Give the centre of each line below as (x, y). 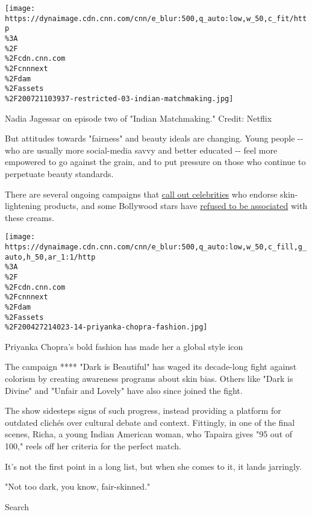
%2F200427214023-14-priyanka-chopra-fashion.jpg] (106, 327)
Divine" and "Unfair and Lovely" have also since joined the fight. (124, 390)
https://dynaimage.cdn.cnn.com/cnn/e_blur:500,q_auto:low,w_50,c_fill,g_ (156, 247)
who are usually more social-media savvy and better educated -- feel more (141, 150)
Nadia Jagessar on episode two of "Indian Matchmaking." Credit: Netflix (139, 118)
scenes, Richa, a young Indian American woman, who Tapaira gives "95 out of (149, 434)
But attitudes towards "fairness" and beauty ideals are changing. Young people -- (154, 138)
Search (17, 506)
